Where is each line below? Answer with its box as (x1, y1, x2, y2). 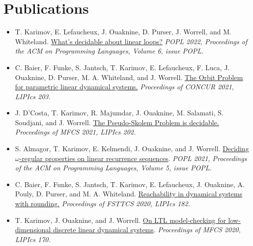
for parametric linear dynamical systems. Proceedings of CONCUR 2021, (15, 82, 234, 92)
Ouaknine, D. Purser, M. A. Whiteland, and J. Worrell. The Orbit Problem (15, 72, 243, 82)
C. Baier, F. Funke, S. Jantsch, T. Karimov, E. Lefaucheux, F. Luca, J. (15, 62, 230, 72)
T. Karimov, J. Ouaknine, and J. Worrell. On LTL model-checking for (15, 215, 226, 225)
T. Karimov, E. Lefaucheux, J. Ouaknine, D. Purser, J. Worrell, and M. (15, 27, 231, 37)
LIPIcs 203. (15, 91, 51, 101)
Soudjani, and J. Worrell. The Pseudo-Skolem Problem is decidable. (15, 117, 219, 127)
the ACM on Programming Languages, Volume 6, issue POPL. (15, 46, 204, 56)
